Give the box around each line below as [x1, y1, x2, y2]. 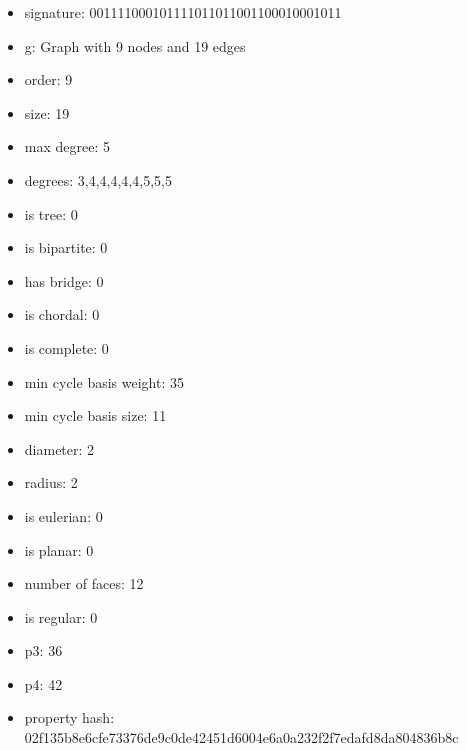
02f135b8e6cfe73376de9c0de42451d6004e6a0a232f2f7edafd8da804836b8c [24, 727, 459, 748]
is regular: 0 [24, 606, 98, 627]
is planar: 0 [24, 539, 94, 560]
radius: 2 [24, 472, 78, 493]
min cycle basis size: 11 [24, 405, 167, 426]
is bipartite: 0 [24, 237, 108, 258]
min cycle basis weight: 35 [24, 371, 184, 392]
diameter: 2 [24, 438, 95, 459]
